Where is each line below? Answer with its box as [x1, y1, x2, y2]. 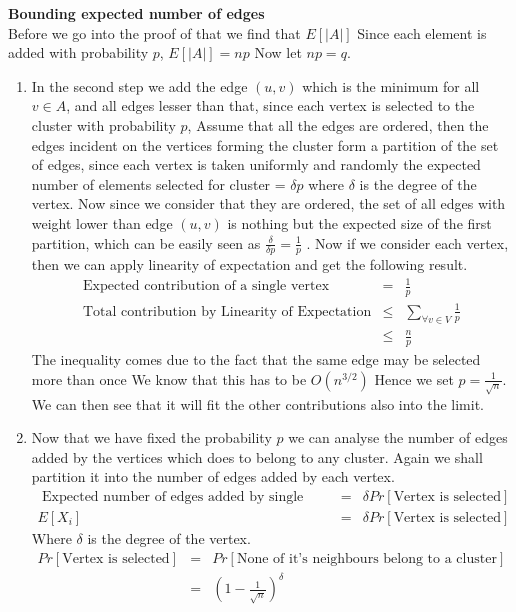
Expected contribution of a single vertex [83, 279, 330, 294]
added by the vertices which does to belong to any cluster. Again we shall [31, 446, 483, 467]
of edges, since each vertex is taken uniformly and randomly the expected [31, 154, 481, 175]
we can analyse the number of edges [288, 427, 508, 448]
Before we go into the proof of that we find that [8, 22, 301, 43]
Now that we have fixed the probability [31, 427, 272, 448]
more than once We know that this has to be [31, 368, 307, 389]
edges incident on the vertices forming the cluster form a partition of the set [31, 134, 499, 155]
